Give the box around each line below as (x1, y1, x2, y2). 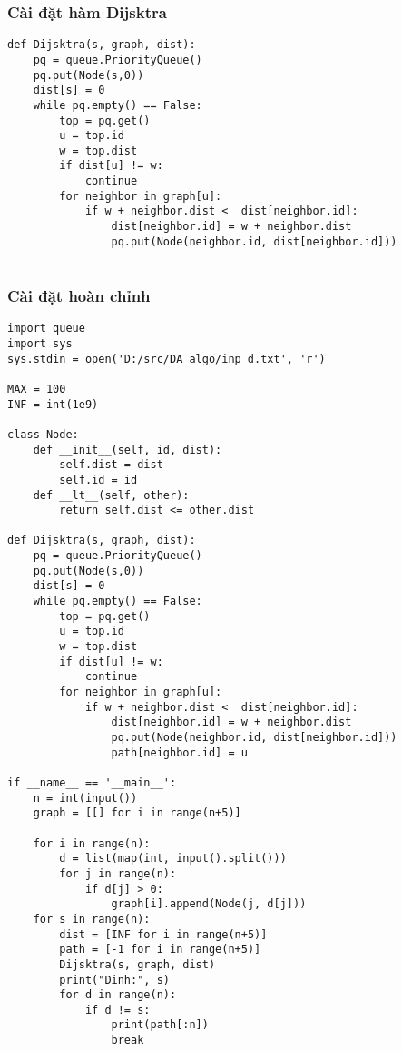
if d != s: (84, 1003, 151, 1016)
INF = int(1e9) (7, 397, 99, 411)
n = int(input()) (33, 791, 138, 805)
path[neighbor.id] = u (111, 746, 248, 759)
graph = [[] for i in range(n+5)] (33, 806, 241, 820)
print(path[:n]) (111, 1018, 209, 1032)
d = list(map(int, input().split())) (59, 852, 287, 866)
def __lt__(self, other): (33, 488, 190, 502)
